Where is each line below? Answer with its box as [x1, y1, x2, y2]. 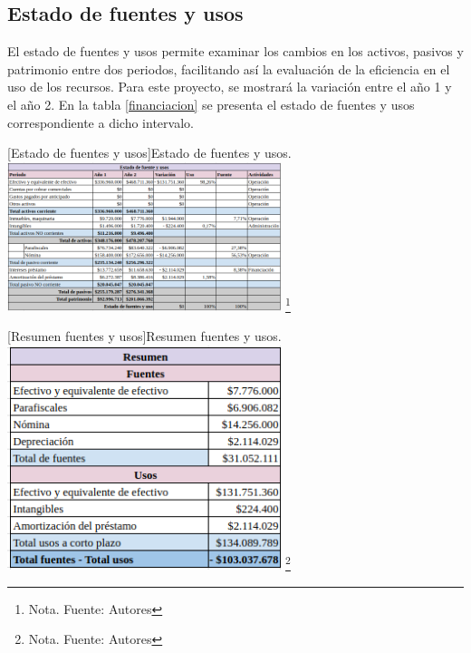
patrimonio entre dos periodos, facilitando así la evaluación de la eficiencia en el [7, 59, 450, 78]
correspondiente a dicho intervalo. [7, 112, 194, 132]
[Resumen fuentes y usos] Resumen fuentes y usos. [7, 326, 282, 346]
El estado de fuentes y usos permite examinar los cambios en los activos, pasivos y [7, 42, 464, 61]
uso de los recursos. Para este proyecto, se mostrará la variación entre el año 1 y [7, 77, 452, 96]
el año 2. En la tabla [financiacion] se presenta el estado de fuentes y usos [7, 94, 415, 113]
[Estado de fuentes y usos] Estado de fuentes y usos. [7, 143, 292, 162]
